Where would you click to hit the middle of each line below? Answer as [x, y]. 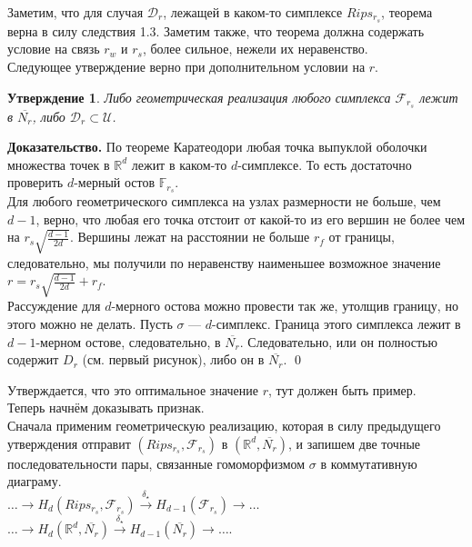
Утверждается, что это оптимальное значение [133, 389]
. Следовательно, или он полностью [338, 341]
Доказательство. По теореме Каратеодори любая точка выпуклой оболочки [217, 147]
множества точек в [59, 164]
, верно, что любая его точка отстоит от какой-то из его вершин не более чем [250, 219]
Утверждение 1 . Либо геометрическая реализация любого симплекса [199, 97]
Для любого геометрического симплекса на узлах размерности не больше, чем [224, 201]
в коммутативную [369, 463]
